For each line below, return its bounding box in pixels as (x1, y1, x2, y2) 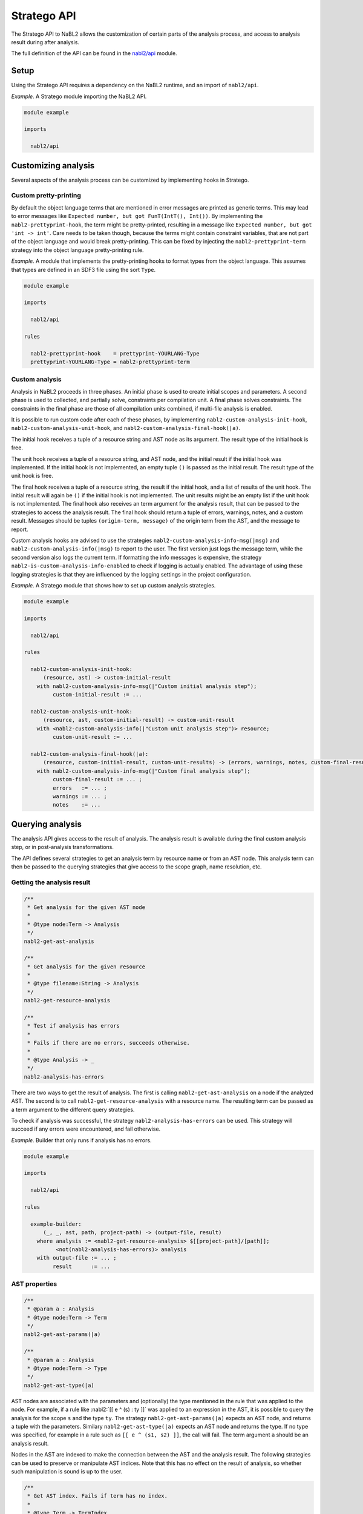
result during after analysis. (11, 38, 80, 45)
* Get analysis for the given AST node (27, 904, 145, 911)
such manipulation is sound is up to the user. (11, 1467, 123, 1475)
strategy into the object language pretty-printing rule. (11, 246, 144, 254)
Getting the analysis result (11, 878, 91, 887)
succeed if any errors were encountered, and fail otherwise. (11, 1125, 161, 1132)
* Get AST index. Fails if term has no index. (27, 1493, 168, 1499)
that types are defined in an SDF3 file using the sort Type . (11, 266, 156, 273)
